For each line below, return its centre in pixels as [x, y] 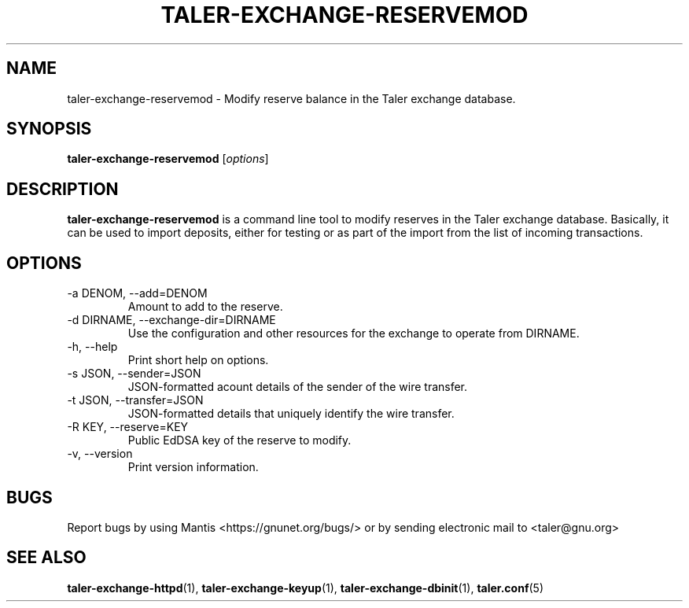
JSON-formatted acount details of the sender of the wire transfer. [298, 387]
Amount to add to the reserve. [205, 307]
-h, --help [92, 347]
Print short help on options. [198, 360]
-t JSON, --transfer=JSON [135, 400]
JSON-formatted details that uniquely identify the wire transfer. [291, 414]
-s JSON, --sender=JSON [134, 374]
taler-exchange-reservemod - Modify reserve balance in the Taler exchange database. [291, 98]
